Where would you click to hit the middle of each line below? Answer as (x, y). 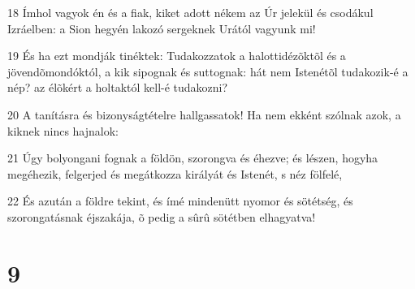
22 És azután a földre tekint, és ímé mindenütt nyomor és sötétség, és (180, 201)
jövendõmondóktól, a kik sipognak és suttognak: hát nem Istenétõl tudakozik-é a (208, 71)
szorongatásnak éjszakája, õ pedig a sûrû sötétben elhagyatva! (162, 216)
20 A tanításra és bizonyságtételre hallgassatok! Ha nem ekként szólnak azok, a (204, 114)
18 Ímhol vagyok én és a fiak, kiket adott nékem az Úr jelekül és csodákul (190, 12)
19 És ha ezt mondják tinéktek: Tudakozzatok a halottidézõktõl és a (177, 56)
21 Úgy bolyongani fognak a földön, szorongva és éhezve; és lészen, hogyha (193, 158)
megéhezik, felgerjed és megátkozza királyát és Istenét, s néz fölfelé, (175, 173)
